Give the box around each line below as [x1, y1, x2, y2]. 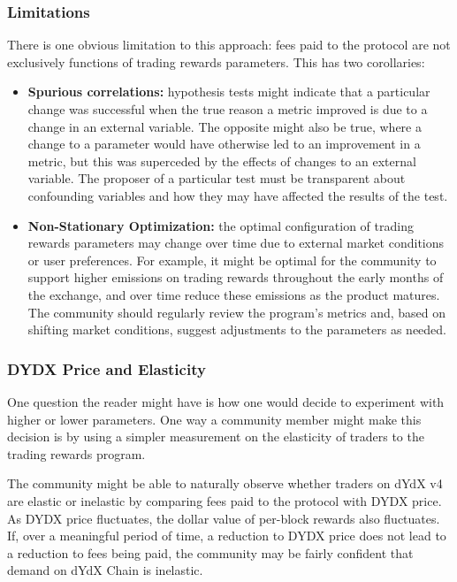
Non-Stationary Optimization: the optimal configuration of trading [27, 216, 414, 234]
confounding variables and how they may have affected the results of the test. [27, 186, 448, 204]
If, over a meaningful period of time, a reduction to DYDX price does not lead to [7, 526, 446, 545]
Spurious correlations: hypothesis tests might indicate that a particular [27, 82, 430, 101]
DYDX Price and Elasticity [7, 357, 206, 379]
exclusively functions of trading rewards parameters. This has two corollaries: [7, 52, 425, 71]
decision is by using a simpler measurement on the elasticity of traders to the [7, 427, 424, 446]
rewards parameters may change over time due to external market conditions [27, 234, 445, 252]
